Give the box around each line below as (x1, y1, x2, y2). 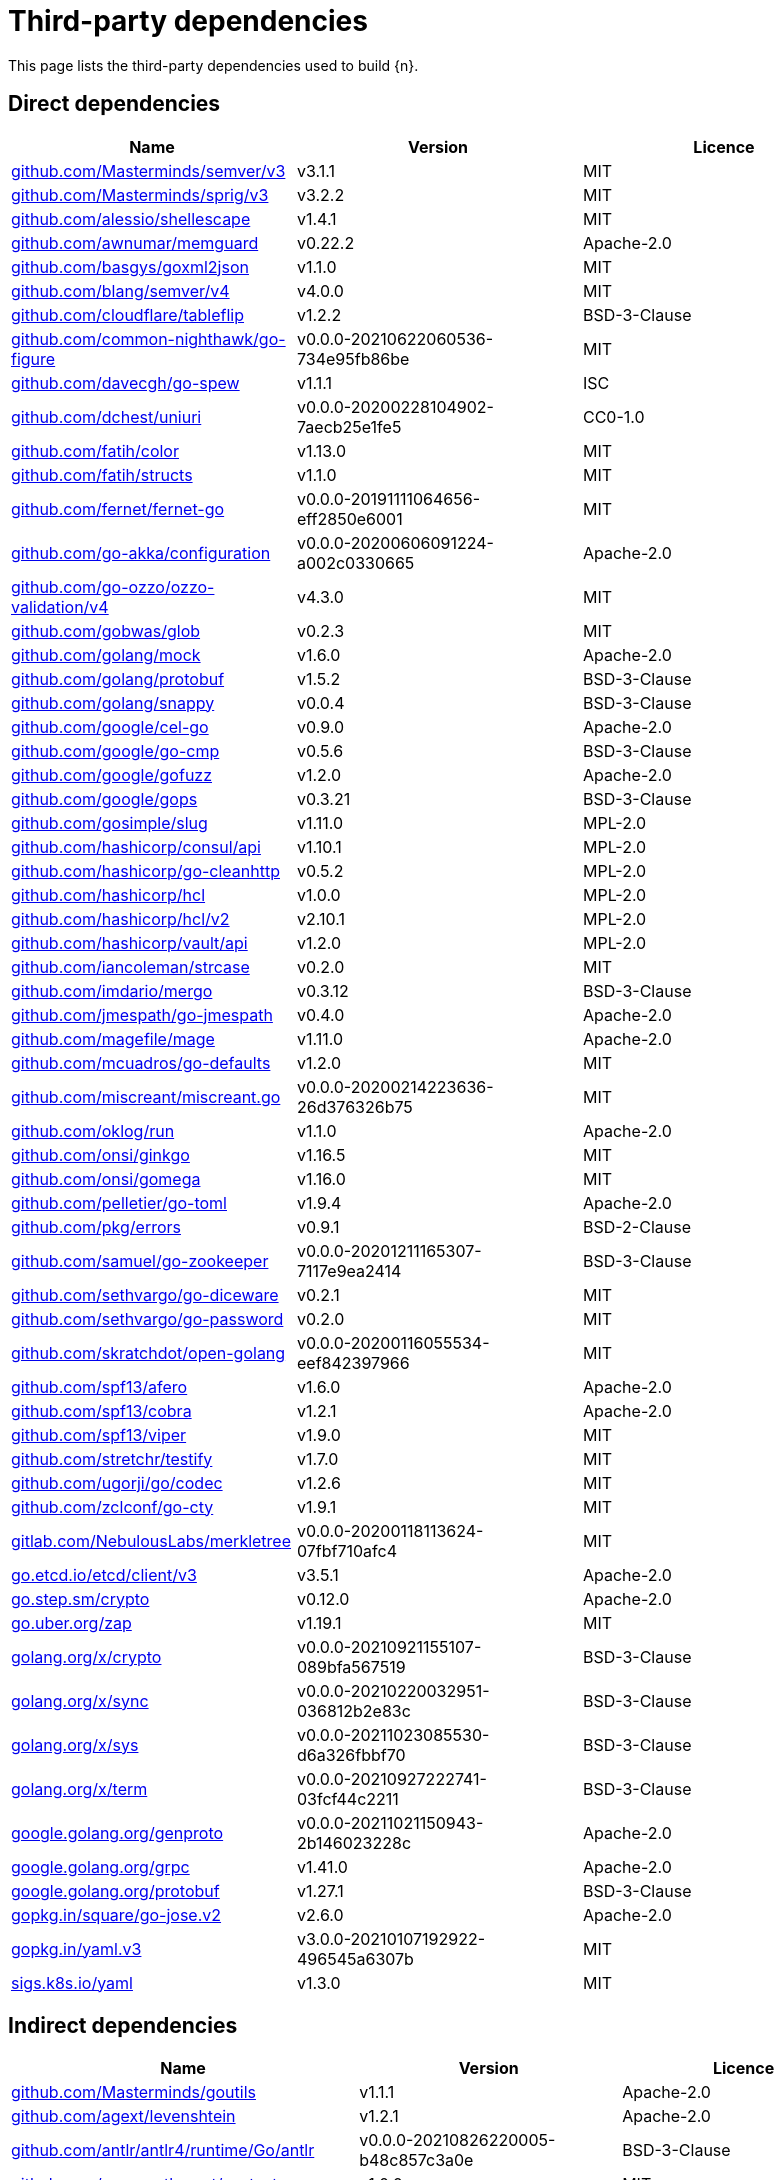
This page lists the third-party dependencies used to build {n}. (8, 56, 419, 74)
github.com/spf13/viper (11, 1424, 187, 1445)
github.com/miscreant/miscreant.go (11, 1086, 281, 1107)
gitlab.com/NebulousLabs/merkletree (11, 1530, 292, 1551)
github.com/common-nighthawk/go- (11, 328, 286, 349)
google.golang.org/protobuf (11, 1880, 220, 1901)
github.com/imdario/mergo (11, 980, 213, 1001)
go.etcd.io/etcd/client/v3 (11, 1564, 197, 1585)
